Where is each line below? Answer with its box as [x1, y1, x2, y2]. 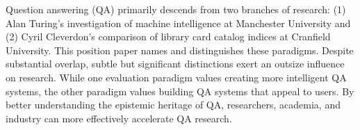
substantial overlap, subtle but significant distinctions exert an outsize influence [6, 56, 345, 71]
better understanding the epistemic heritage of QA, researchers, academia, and [6, 97, 341, 112]
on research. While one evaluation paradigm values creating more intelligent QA [6, 70, 347, 84]
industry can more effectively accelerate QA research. [6, 111, 232, 125]
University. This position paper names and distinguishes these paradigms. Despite [6, 42, 354, 57]
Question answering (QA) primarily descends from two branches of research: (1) [6, 2, 346, 16]
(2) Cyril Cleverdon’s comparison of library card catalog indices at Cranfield [6, 29, 331, 44]
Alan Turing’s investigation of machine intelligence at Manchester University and [6, 15, 351, 30]
